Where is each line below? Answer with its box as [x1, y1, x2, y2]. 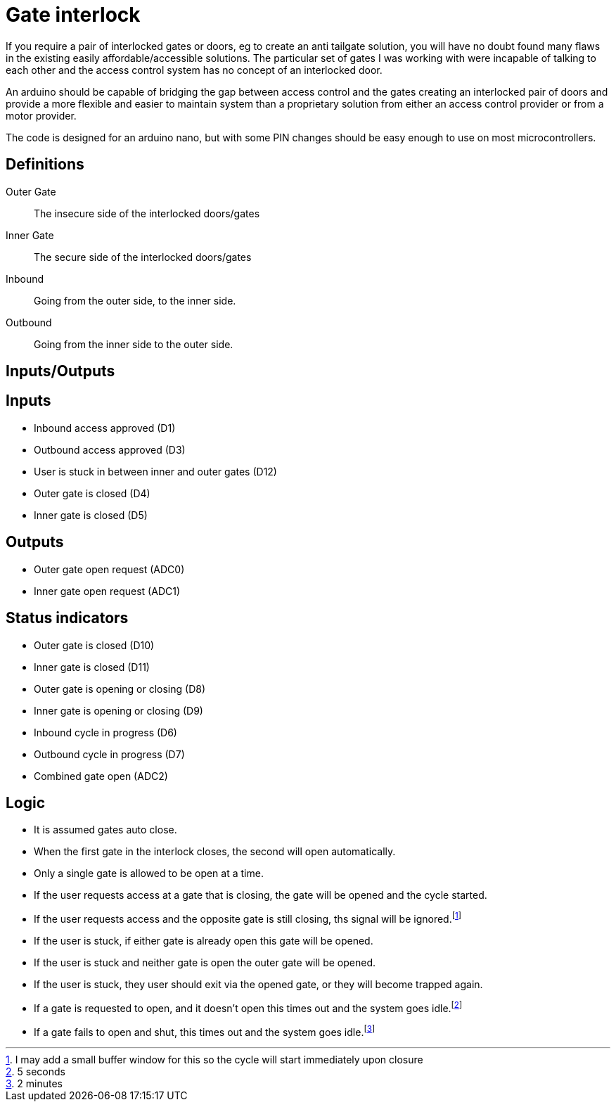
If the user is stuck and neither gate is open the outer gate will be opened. [34, 956, 376, 969]
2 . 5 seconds [6, 1066, 65, 1078]
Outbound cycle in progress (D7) [34, 748, 185, 760]
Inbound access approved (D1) [34, 421, 176, 434]
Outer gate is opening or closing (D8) [34, 682, 206, 695]
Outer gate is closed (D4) [34, 487, 150, 499]
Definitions [6, 155, 84, 174]
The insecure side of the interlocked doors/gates [34, 207, 260, 219]
